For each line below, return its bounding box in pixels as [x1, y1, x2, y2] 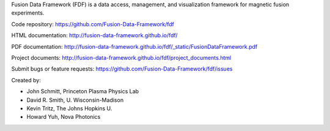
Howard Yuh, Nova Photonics [26, 113, 101, 121]
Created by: [11, 76, 41, 83]
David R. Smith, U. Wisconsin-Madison [26, 96, 124, 104]
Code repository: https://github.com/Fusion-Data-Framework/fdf [11, 20, 174, 27]
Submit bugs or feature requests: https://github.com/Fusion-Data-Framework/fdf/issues [11, 65, 233, 73]
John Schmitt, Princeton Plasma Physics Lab [26, 88, 139, 95]
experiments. [11, 9, 45, 16]
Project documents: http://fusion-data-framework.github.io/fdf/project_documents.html [11, 54, 232, 61]
